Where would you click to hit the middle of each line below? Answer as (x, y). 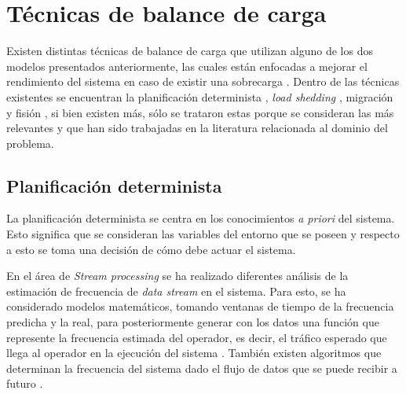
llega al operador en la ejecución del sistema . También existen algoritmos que (194, 353)
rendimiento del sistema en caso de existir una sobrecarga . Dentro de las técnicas (203, 81)
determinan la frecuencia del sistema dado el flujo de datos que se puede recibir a (202, 368)
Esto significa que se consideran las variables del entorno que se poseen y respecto (203, 234)
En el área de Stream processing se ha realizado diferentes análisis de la (177, 276)
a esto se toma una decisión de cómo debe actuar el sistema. (151, 249)
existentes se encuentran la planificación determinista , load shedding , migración (200, 96)
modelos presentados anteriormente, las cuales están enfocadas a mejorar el (187, 66)
